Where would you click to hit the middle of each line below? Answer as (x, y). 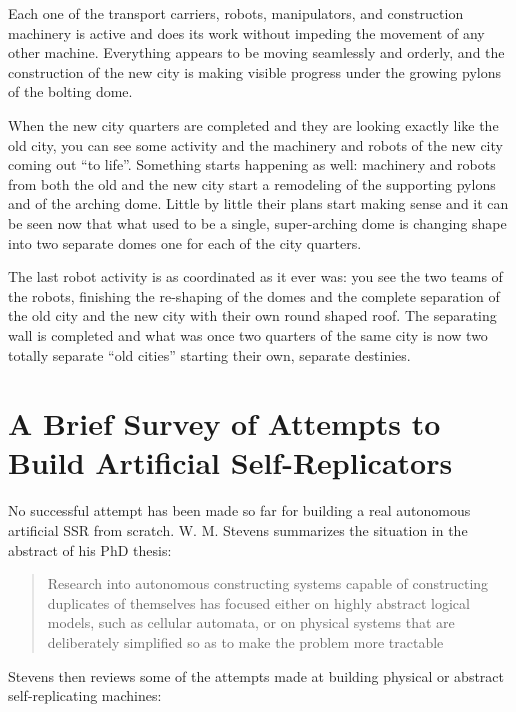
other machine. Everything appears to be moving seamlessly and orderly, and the (256, 52)
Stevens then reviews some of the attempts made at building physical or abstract (256, 675)
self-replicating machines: (85, 695)
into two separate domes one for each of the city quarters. (185, 242)
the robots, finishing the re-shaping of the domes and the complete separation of (254, 295)
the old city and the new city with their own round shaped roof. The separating (252, 315)
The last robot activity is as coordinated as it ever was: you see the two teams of (255, 276)
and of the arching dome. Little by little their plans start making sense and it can (258, 203)
